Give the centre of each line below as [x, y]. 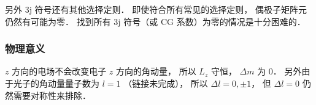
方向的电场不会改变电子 [59, 71]
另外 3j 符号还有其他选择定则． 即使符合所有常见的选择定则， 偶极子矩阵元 [156, 9]
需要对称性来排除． [52, 95]
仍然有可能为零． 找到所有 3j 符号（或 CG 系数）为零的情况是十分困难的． [155, 21]
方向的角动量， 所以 [156, 71]
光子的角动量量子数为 [56, 83]
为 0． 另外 [279, 71]
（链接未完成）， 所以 [166, 83]
